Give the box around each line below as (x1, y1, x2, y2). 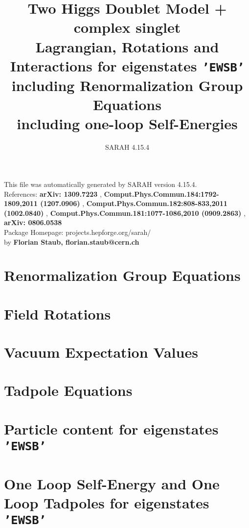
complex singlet (73, 17, 181, 37)
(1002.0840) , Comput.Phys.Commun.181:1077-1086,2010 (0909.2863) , (4, 207, 246, 218)
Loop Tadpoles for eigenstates (4, 492, 209, 512)
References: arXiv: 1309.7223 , (4, 188, 102, 199)
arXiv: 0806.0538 (4, 217, 62, 228)
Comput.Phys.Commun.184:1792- (104, 188, 219, 199)
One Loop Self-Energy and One (4, 473, 220, 493)
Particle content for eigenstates (4, 418, 219, 438)
